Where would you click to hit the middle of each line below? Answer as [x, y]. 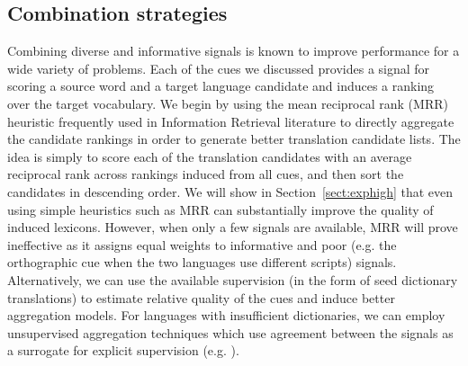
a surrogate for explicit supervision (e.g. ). [123, 350]
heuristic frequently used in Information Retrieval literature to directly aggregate [231, 121]
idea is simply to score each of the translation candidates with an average [210, 156]
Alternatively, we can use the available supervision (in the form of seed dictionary [233, 279]
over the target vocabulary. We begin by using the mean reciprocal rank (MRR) [228, 103]
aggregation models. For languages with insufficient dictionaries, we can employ [226, 315]
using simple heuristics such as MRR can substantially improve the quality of [220, 209]
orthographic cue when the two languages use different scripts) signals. [202, 262]
